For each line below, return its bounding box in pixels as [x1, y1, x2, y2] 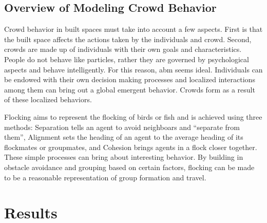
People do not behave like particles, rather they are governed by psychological [4, 53, 249, 64]
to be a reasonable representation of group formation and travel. [4, 172, 206, 182]
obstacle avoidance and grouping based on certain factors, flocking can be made [4, 161, 255, 172]
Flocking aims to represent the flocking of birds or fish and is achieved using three [4, 111, 262, 122]
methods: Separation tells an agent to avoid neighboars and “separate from [4, 121, 240, 132]
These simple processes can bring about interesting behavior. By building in [4, 152, 243, 162]
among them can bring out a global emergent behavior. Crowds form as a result [4, 84, 255, 95]
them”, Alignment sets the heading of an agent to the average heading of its [4, 132, 243, 142]
